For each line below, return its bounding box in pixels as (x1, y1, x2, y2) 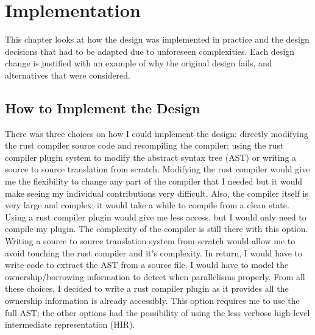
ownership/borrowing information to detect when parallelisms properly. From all (5, 270, 305, 283)
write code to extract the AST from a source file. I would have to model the (5, 258, 289, 271)
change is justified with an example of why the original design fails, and (5, 57, 272, 69)
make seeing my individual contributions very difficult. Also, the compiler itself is (5, 186, 308, 199)
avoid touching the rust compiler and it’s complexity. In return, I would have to (5, 246, 302, 259)
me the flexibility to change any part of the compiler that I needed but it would (5, 175, 303, 188)
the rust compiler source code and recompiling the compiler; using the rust (5, 139, 284, 152)
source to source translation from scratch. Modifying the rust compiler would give (5, 163, 310, 175)
